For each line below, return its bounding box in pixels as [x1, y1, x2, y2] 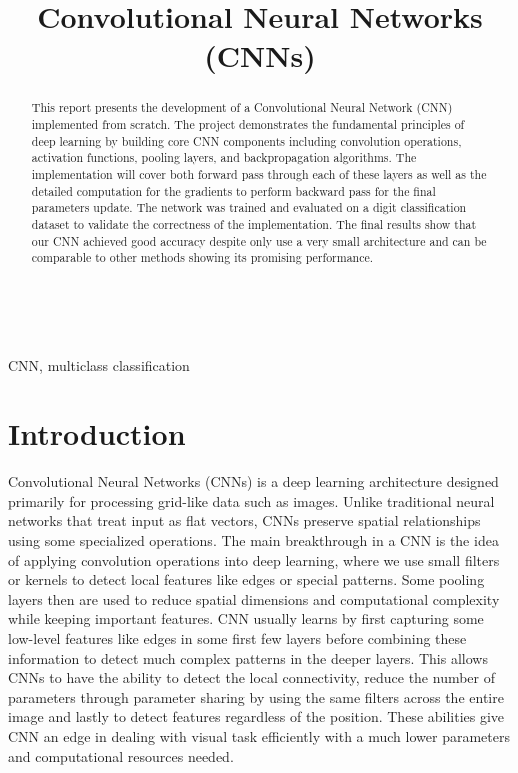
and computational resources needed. [8, 745, 234, 766]
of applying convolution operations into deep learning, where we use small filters [8, 549, 500, 570]
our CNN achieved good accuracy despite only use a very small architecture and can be [31, 232, 487, 249]
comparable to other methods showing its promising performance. [31, 249, 374, 266]
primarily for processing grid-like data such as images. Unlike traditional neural [8, 490, 495, 511]
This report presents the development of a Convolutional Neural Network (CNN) [31, 99, 453, 116]
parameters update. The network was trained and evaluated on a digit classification [31, 199, 467, 216]
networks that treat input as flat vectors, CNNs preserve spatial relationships [8, 510, 481, 531]
